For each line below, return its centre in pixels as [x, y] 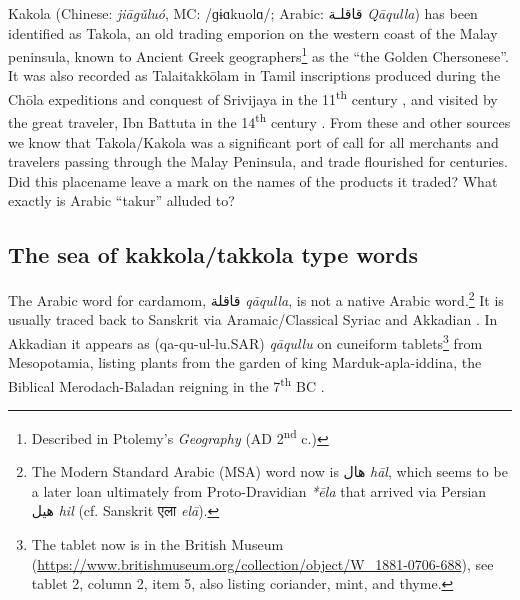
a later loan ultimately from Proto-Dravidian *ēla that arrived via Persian [259, 490]
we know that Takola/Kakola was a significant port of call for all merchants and [253, 141]
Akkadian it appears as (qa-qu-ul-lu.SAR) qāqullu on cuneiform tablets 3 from [245, 341]
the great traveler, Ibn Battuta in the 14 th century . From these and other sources [259, 120]
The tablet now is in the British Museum [157, 544]
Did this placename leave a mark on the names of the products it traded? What [253, 180]
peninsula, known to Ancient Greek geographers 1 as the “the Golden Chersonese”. [258, 54]
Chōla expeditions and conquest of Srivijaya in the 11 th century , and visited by [253, 97]
